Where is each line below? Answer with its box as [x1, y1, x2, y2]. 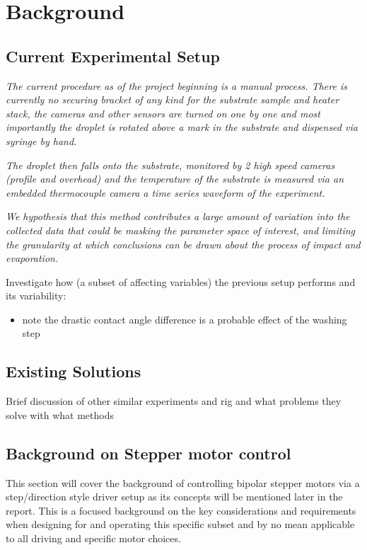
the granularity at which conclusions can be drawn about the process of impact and [6, 236, 361, 251]
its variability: [6, 288, 66, 303]
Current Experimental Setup [6, 45, 220, 67]
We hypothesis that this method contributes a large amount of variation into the [6, 209, 350, 224]
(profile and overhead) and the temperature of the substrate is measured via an [6, 171, 344, 186]
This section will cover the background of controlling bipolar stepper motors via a [6, 475, 360, 490]
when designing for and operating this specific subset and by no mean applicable [6, 517, 355, 532]
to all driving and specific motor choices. [6, 531, 181, 546]
